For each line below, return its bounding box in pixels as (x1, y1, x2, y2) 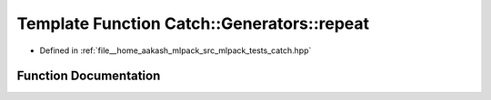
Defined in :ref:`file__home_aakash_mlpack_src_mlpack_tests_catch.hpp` (39, 45, 312, 56)
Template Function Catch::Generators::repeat (16, 14, 370, 33)
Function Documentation (16, 68, 161, 84)
